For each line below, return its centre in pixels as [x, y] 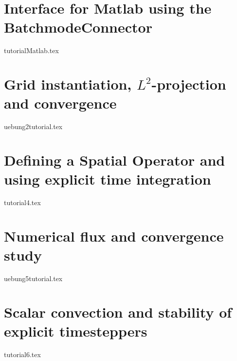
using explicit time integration [108, 179]
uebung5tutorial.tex [33, 278]
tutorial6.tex [22, 354]
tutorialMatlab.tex [31, 50]
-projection [189, 84]
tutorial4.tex [22, 202]
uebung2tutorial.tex [33, 126]
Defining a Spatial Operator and [115, 160]
